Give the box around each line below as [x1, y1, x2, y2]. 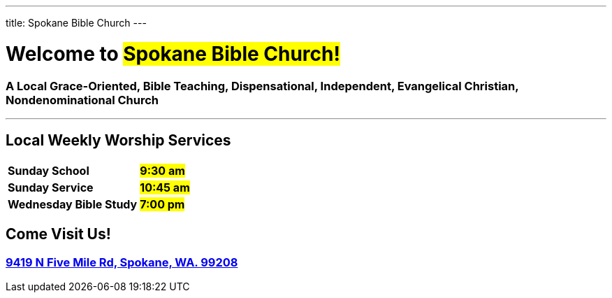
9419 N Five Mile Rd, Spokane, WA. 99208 [6, 255, 238, 269]
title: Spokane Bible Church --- [6, 17, 147, 29]
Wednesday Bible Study [8, 197, 138, 211]
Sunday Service [8, 180, 94, 194]
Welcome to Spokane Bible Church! [6, 41, 340, 66]
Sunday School [8, 163, 89, 178]
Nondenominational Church [6, 92, 159, 107]
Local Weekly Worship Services [6, 132, 231, 150]
